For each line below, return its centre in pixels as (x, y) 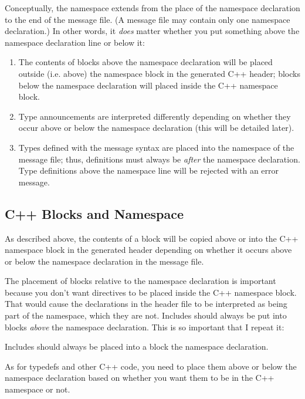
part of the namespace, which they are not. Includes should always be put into (146, 315)
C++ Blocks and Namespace (94, 213)
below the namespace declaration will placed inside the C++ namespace (148, 85)
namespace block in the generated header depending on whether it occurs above (148, 250)
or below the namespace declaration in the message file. (104, 261)
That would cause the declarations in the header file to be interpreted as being (146, 304)
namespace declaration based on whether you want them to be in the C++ (140, 378)
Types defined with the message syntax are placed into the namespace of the (156, 147)
